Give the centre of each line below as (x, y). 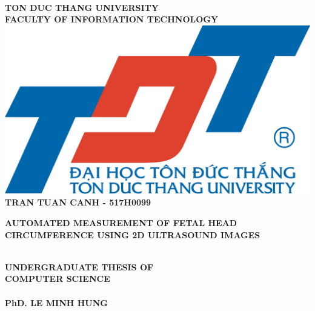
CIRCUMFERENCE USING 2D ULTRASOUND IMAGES (133, 234)
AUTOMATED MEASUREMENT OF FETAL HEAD (121, 223)
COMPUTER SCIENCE (58, 279)
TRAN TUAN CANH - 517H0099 (78, 202)
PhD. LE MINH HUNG (56, 302)
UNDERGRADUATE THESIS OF (79, 266)
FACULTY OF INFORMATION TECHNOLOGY (112, 19)
